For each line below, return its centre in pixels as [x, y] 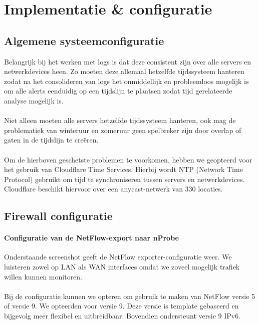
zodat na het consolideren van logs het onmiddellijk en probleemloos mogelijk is [126, 81]
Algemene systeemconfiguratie [84, 40]
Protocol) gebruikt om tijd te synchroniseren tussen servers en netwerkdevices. [124, 179]
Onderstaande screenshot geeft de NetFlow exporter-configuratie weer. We [118, 257]
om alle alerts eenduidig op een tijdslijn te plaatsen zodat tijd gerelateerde [118, 91]
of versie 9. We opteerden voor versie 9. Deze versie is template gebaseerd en [121, 306]
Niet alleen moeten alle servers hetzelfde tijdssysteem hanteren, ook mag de [120, 120]
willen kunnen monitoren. [43, 276]
